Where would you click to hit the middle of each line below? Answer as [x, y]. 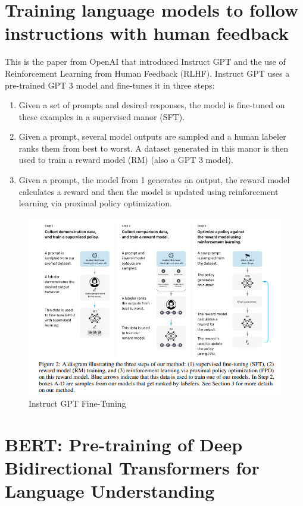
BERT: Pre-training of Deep [124, 444]
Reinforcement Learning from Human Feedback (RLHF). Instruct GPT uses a [147, 73]
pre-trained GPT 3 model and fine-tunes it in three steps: [110, 85]
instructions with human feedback [147, 33]
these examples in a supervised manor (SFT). [102, 116]
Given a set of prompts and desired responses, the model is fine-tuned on [152, 105]
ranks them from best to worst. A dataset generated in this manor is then [153, 148]
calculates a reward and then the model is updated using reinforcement [149, 191]
